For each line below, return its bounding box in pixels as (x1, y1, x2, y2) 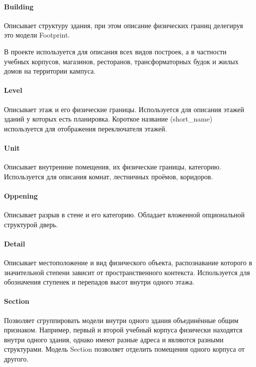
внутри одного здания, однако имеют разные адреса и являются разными (4, 334, 224, 344)
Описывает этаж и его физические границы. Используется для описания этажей (4, 104, 245, 114)
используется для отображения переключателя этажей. (4, 123, 167, 133)
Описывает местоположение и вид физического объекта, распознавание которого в (4, 257, 253, 268)
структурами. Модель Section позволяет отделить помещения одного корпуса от (4, 344, 245, 354)
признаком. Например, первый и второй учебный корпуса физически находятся (4, 325, 243, 335)
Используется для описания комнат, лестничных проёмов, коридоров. (4, 171, 213, 181)
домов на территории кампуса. (4, 66, 96, 76)
